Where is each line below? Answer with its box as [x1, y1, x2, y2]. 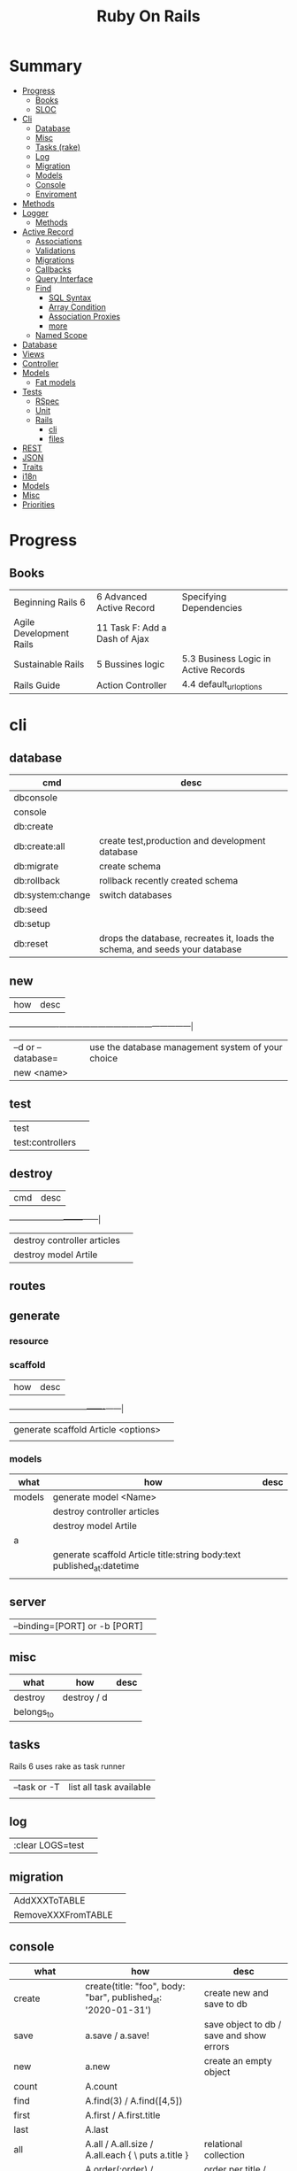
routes [9, 1278, 46, 1294]
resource [9, 1335, 49, 1348]
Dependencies [181, 601, 243, 614]
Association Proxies [48, 311, 121, 321]
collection [203, 2149, 245, 2161]
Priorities [21, 498, 56, 510]
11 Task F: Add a [95, 622, 167, 634]
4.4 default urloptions [181, 677, 263, 692]
